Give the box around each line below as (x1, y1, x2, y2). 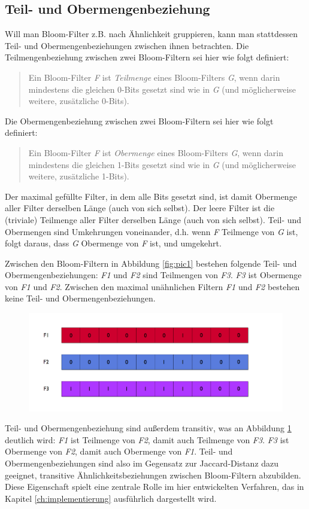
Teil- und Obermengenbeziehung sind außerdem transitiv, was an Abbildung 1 (5, 422, 292, 434)
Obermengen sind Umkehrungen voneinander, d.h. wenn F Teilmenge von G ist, (5, 225, 298, 237)
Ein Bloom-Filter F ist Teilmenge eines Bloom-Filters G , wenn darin (28, 71, 280, 83)
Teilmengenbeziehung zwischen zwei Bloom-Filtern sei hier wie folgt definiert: (5, 51, 289, 63)
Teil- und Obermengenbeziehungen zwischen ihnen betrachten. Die (5, 39, 249, 51)
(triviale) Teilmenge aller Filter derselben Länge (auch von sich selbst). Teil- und (5, 213, 302, 225)
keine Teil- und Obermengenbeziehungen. (5, 292, 156, 304)
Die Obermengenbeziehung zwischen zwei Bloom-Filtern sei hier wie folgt (5, 114, 274, 127)
